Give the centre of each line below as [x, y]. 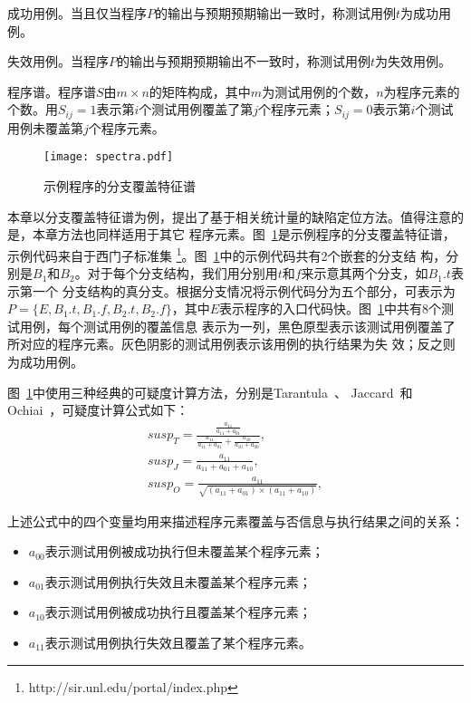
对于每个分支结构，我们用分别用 [183, 273]
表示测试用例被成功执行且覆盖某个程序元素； [178, 612]
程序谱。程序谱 [52, 91]
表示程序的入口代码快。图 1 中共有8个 [331, 308]
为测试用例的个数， [319, 91]
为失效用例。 [413, 61]
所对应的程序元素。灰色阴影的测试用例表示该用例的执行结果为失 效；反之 [225, 344]
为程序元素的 [422, 91]
